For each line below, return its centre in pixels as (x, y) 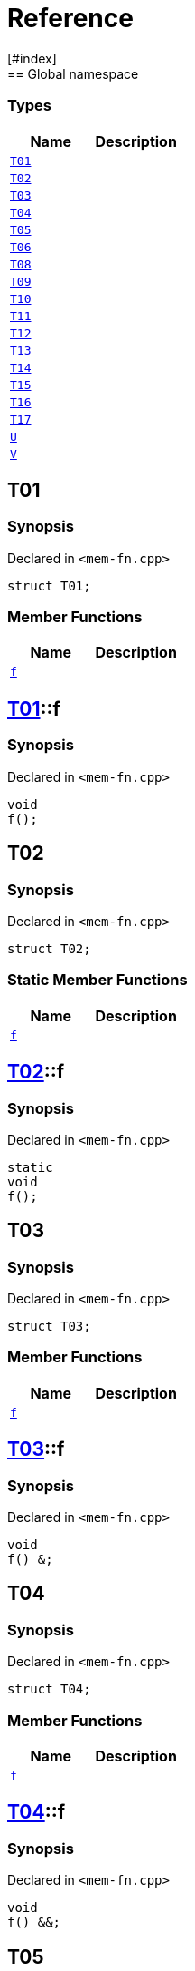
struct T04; (49, 1689)
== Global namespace (73, 73)
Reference (70, 18)
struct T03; (49, 1327)
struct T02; (49, 948)
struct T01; (49, 585)
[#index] (32, 58)
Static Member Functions (97, 980)
